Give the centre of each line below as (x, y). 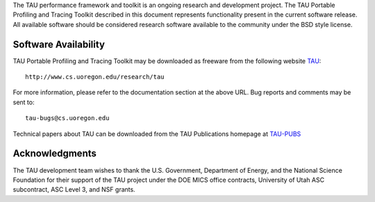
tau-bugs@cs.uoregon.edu (67, 118)
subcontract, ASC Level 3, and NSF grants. (74, 190)
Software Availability (59, 44)
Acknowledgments (55, 154)
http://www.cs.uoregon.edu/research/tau (95, 77)
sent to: (24, 102)
